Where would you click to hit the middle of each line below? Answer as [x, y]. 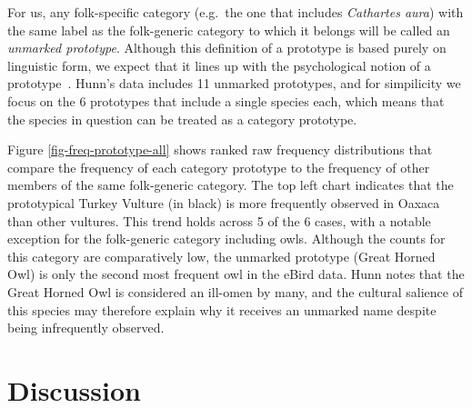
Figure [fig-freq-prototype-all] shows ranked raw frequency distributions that [220, 149]
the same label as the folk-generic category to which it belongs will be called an [229, 30]
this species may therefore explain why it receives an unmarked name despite [222, 309]
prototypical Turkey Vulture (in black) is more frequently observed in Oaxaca [224, 202]
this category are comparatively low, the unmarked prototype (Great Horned [221, 256]
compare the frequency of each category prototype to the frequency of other [219, 167]
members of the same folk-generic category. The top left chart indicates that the [231, 185]
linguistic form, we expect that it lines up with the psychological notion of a [219, 65]
